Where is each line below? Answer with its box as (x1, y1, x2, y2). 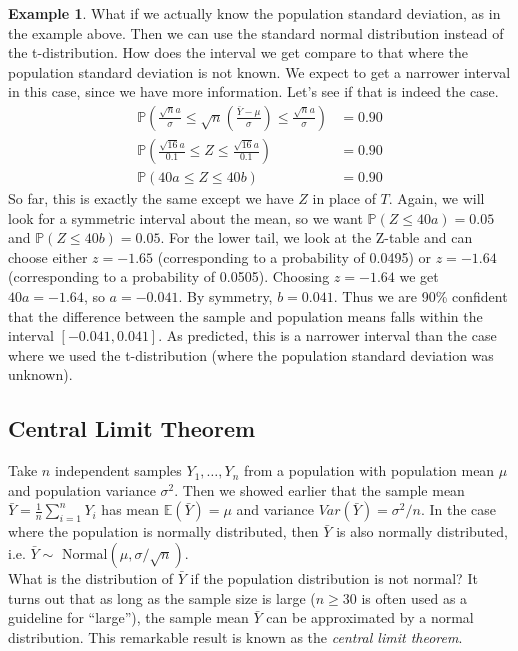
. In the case (420, 499, 497, 520)
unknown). (8, 364, 73, 385)
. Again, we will (388, 188, 485, 209)
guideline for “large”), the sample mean (8, 607, 249, 628)
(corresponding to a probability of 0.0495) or (157, 246, 432, 267)
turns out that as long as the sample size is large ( (8, 587, 316, 608)
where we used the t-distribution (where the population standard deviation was (8, 344, 494, 365)
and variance (236, 499, 315, 520)
